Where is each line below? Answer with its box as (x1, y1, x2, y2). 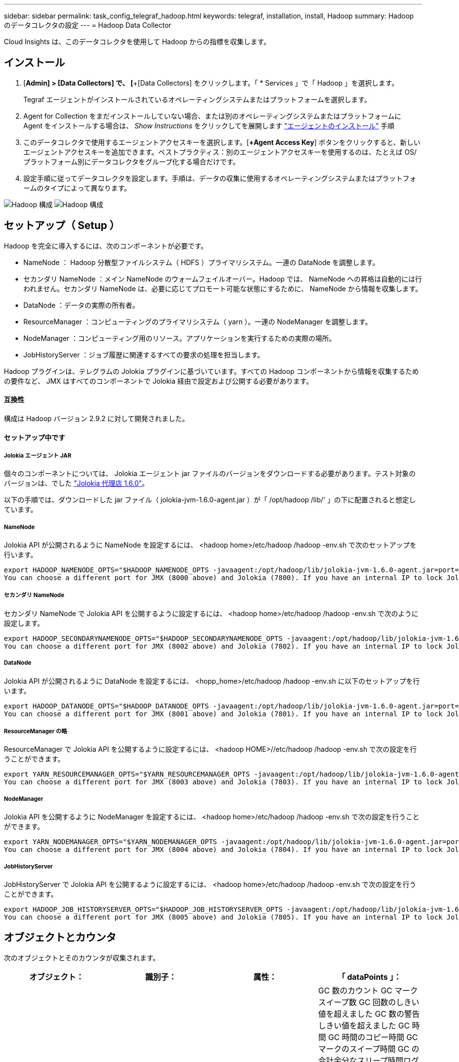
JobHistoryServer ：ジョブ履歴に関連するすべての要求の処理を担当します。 (23, 350, 264, 359)
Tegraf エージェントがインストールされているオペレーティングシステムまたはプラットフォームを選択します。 (23, 95, 371, 104)
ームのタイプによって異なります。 (23, 183, 131, 192)
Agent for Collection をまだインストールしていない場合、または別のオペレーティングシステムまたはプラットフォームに (23, 111, 402, 120)
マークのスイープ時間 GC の (318, 1044, 420, 1054)
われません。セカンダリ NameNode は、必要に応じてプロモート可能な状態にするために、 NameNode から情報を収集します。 (23, 284, 422, 293)
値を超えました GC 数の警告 (318, 1009, 420, 1019)
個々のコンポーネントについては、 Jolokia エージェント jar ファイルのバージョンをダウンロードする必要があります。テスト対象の (4, 469, 416, 478)
